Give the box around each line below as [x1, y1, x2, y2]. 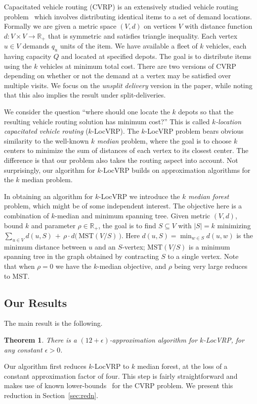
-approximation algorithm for [109, 334, 198, 345]
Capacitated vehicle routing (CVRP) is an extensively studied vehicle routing [4, 1, 238, 11]
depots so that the [178, 106, 234, 116]
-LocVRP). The [91, 126, 139, 136]
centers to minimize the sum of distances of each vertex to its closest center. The [4, 145, 249, 155]
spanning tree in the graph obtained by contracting [4, 251, 159, 261]
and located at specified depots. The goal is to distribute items [61, 51, 252, 61]
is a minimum [188, 241, 230, 252]
